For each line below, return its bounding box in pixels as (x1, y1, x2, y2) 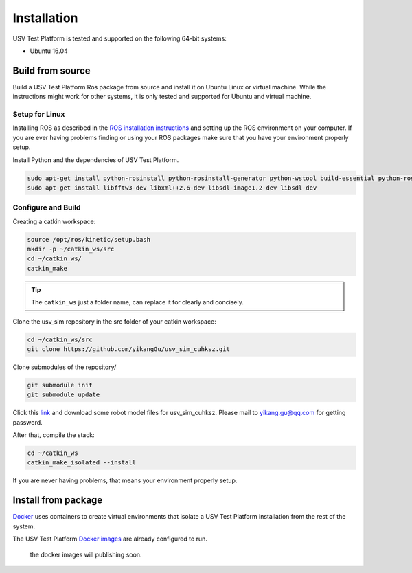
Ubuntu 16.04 (30, 47, 68, 55)
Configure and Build (12, 203, 81, 212)
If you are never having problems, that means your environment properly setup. (12, 476, 238, 484)
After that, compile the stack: (12, 431, 95, 439)
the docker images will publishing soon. (30, 550, 142, 559)
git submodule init (27, 381, 93, 389)
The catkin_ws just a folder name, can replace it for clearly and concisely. (31, 298, 244, 306)
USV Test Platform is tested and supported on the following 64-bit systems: (12, 34, 227, 43)
